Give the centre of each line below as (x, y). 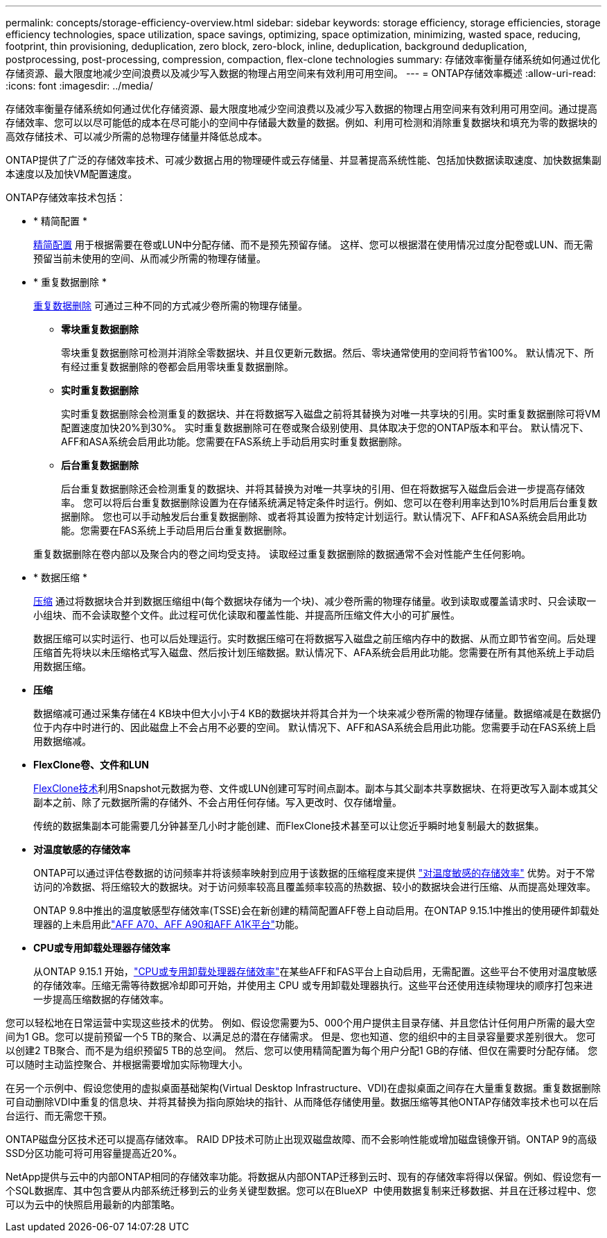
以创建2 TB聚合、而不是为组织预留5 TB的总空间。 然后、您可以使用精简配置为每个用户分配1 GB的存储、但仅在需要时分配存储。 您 (302, 1050)
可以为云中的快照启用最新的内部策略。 (93, 1204)
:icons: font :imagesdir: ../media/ (79, 86)
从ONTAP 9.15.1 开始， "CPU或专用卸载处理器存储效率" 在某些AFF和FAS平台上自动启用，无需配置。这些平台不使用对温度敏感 (315, 971)
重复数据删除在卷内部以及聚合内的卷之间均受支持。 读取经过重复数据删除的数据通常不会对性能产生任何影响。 (282, 554)
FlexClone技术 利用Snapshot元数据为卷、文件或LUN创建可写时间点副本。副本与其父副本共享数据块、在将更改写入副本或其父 (316, 788)
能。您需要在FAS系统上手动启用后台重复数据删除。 (177, 530)
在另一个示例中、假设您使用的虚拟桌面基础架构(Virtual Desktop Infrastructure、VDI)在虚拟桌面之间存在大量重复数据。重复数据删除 (303, 1088)
